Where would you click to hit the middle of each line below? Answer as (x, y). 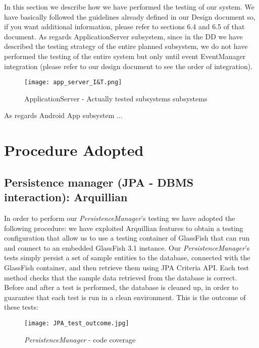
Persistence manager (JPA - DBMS (99, 182)
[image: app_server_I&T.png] (73, 82)
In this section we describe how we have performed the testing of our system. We (129, 7)
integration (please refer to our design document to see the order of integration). (128, 66)
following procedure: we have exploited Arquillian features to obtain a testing (124, 228)
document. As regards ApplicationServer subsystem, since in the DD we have (123, 36)
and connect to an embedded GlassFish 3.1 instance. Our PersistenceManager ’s (127, 247)
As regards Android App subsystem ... (63, 115)
